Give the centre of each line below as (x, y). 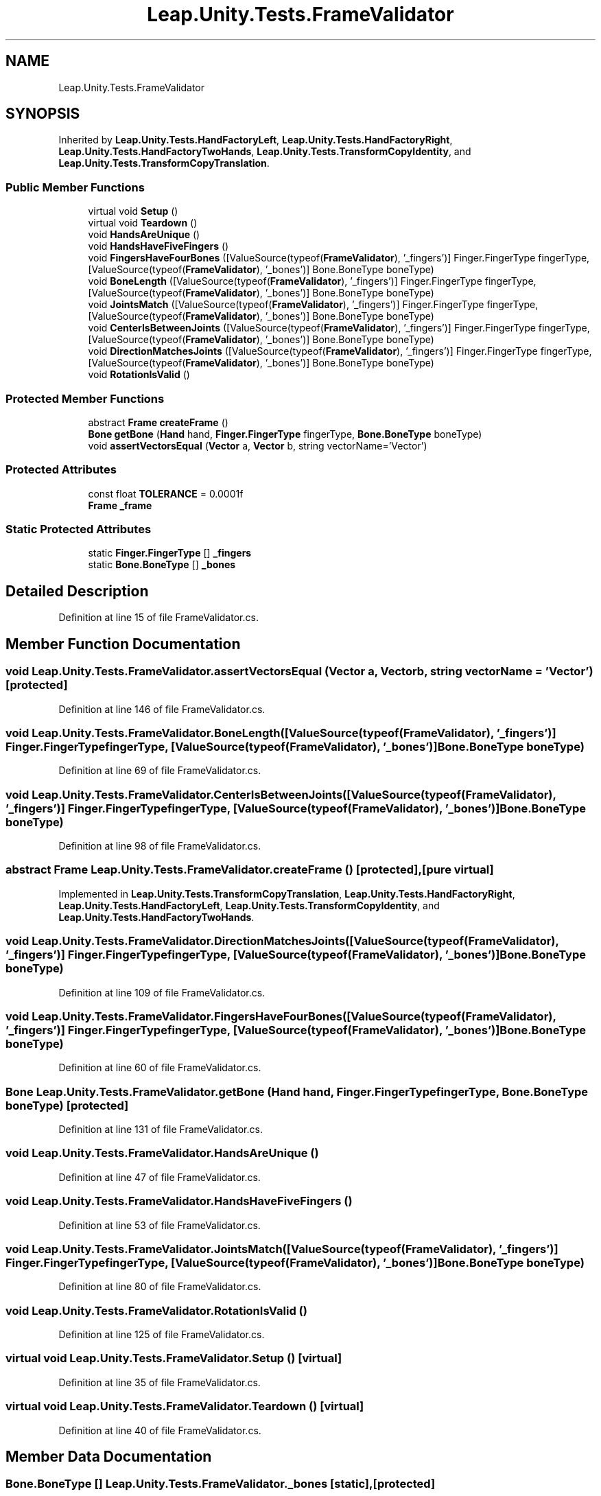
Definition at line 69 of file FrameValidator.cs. (160, 771)
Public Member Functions (75, 187)
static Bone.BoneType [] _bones (162, 565)
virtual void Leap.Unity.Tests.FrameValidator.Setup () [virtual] (174, 1358)
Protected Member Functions (85, 398)
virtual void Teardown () (143, 223)
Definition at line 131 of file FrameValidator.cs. (161, 1129)
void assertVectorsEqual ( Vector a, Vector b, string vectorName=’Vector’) (258, 445)
